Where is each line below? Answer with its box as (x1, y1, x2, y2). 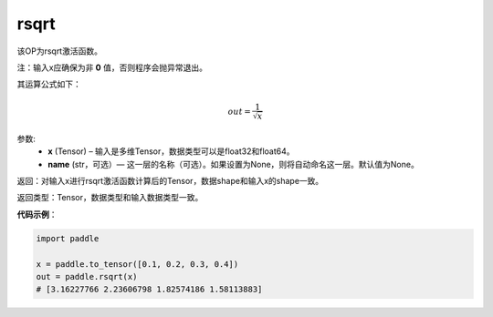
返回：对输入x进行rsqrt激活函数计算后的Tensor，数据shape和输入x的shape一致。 (16, 176, 324, 187)
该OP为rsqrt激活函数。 (16, 46, 102, 56)
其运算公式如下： (16, 78, 81, 90)
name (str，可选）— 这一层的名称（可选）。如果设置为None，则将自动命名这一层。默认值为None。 (47, 158, 419, 169)
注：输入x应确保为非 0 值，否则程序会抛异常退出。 (16, 62, 207, 73)
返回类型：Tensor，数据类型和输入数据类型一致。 (16, 192, 204, 203)
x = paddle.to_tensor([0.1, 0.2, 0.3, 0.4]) (36, 259, 239, 269)
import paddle (36, 233, 100, 243)
